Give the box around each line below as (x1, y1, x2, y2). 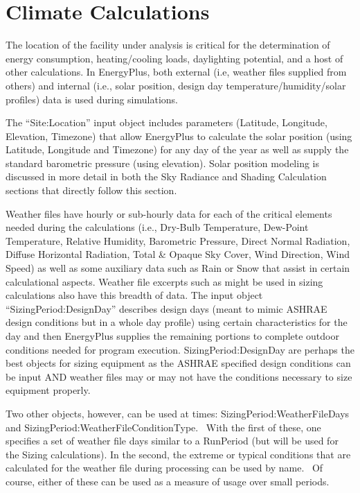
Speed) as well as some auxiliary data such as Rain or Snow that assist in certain (6, 261, 350, 275)
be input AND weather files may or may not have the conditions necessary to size (6, 369, 352, 383)
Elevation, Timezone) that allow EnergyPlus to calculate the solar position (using (6, 128, 352, 143)
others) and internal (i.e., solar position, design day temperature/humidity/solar (6, 78, 346, 92)
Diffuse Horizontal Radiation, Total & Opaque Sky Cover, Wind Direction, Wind (6, 247, 350, 261)
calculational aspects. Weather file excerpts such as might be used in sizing (6, 274, 323, 288)
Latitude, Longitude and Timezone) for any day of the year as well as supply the (6, 142, 349, 157)
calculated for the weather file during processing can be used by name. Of (6, 460, 323, 475)
